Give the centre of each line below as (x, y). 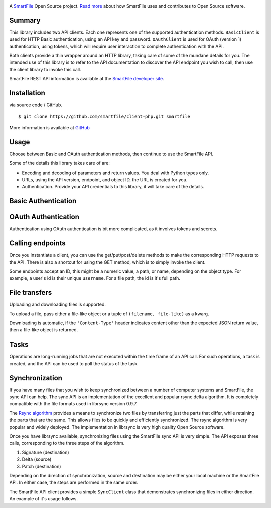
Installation (27, 93)
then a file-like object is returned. (44, 330)
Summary (25, 20)
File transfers (31, 293)
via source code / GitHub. (36, 105)
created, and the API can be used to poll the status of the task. (74, 363)
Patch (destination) (41, 466)
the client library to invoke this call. (45, 69)
